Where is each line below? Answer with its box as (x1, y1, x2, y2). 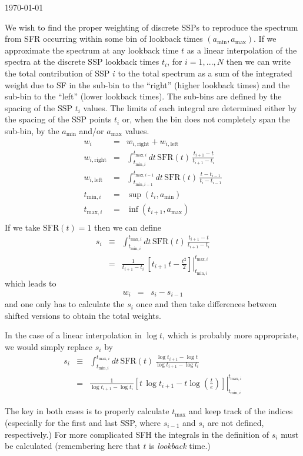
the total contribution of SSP (5, 66, 110, 79)
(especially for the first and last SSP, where (5, 417, 161, 429)
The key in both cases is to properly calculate (5, 405, 169, 417)
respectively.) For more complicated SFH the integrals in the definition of (5, 428, 269, 440)
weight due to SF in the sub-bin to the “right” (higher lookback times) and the (5, 78, 290, 91)
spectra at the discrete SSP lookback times (5, 55, 159, 68)
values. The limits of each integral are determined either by (83, 101, 297, 114)
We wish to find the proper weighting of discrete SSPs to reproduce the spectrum (5, 21, 298, 33)
